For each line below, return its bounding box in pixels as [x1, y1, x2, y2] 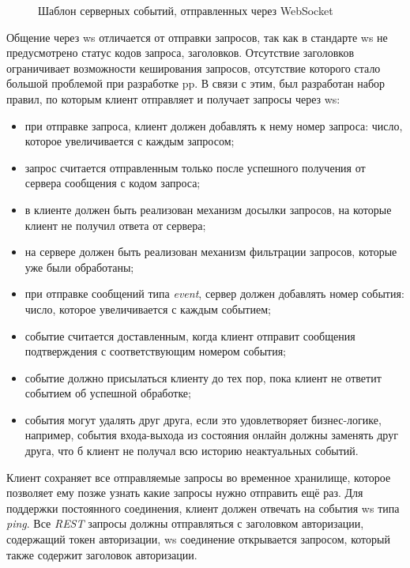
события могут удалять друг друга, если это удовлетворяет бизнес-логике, [24, 411, 382, 427]
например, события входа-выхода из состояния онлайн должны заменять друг [24, 427, 398, 443]
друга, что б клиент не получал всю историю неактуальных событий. [24, 442, 359, 459]
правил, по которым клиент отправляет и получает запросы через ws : [6, 90, 340, 107]
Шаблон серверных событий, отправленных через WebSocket [38, 2, 333, 18]
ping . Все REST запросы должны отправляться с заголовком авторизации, [6, 515, 364, 532]
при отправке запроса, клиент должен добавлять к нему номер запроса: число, [24, 117, 403, 134]
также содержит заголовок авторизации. [6, 546, 197, 562]
